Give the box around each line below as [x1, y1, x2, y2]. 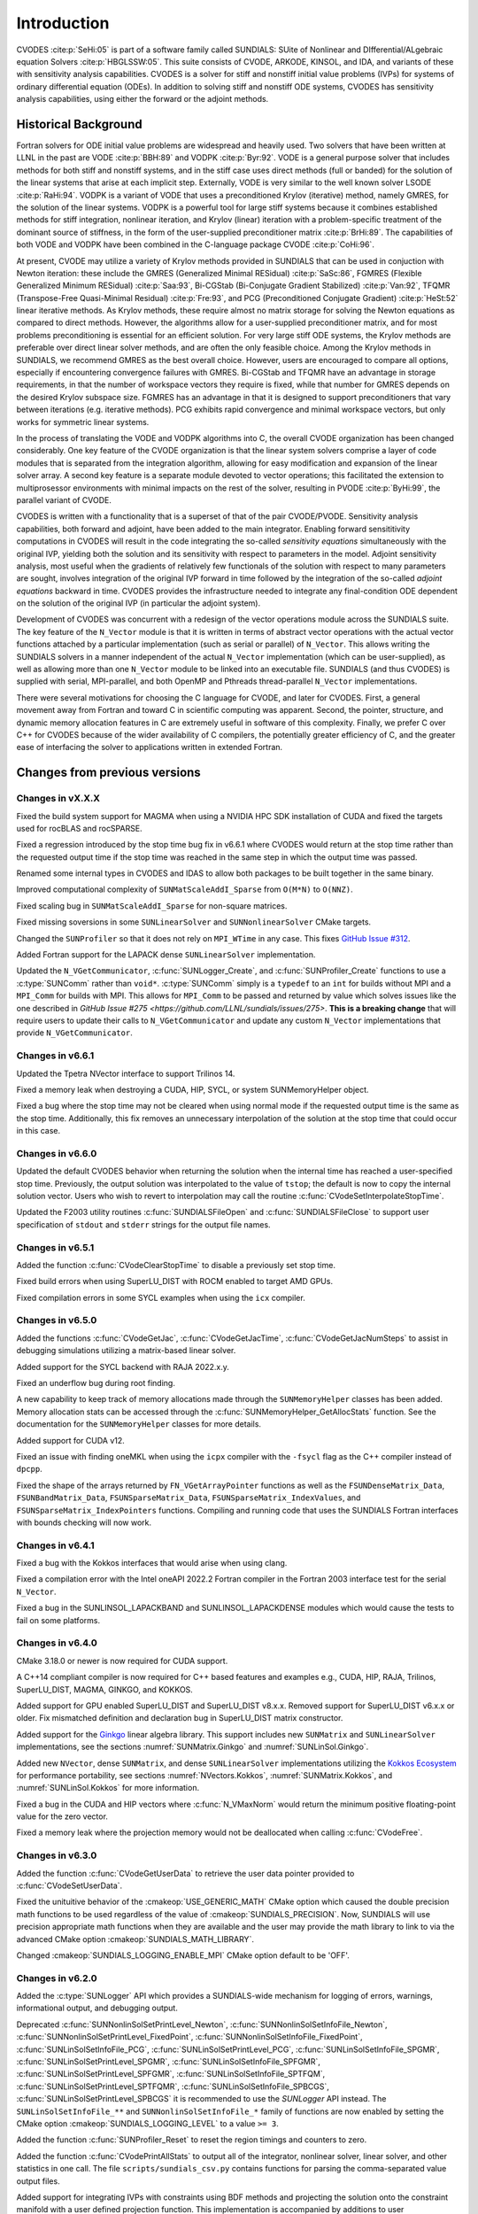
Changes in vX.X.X [16, 793, 101, 805]
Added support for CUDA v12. [16, 1435, 126, 1445]
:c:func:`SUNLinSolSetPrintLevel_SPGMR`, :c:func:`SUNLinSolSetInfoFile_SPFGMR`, [16, 2056, 320, 2067]
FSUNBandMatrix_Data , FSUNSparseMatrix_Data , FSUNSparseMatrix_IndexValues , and [16, 1492, 361, 1503]
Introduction [16, 13, 110, 33]
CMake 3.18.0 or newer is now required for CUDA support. [16, 1655, 228, 1666]
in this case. [16, 1126, 61, 1136]
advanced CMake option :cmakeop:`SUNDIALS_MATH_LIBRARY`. [16, 1933, 254, 1944]
